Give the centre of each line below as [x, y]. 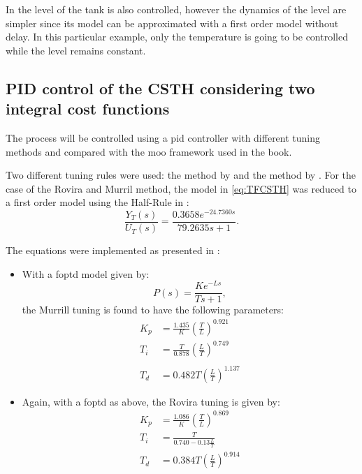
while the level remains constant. [76, 50]
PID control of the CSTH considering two [160, 88]
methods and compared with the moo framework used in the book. [149, 151]
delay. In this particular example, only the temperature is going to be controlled [177, 37]
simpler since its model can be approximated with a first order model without [172, 23]
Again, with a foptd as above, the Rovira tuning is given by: [151, 401]
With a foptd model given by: [86, 273]
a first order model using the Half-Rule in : [97, 202]
